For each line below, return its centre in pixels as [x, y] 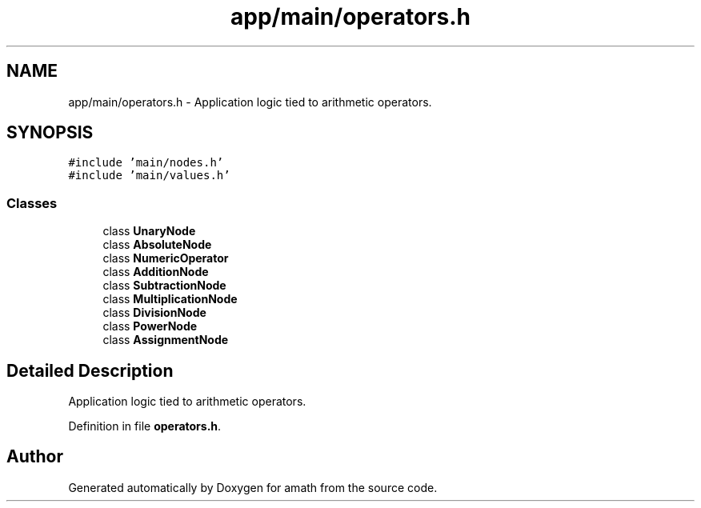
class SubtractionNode [164, 286]
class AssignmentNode [166, 340]
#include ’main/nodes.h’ [146, 163]
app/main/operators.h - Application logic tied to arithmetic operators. [250, 102]
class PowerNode [150, 326]
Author [35, 457]
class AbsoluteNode [157, 245]
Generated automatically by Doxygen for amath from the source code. [253, 487]
